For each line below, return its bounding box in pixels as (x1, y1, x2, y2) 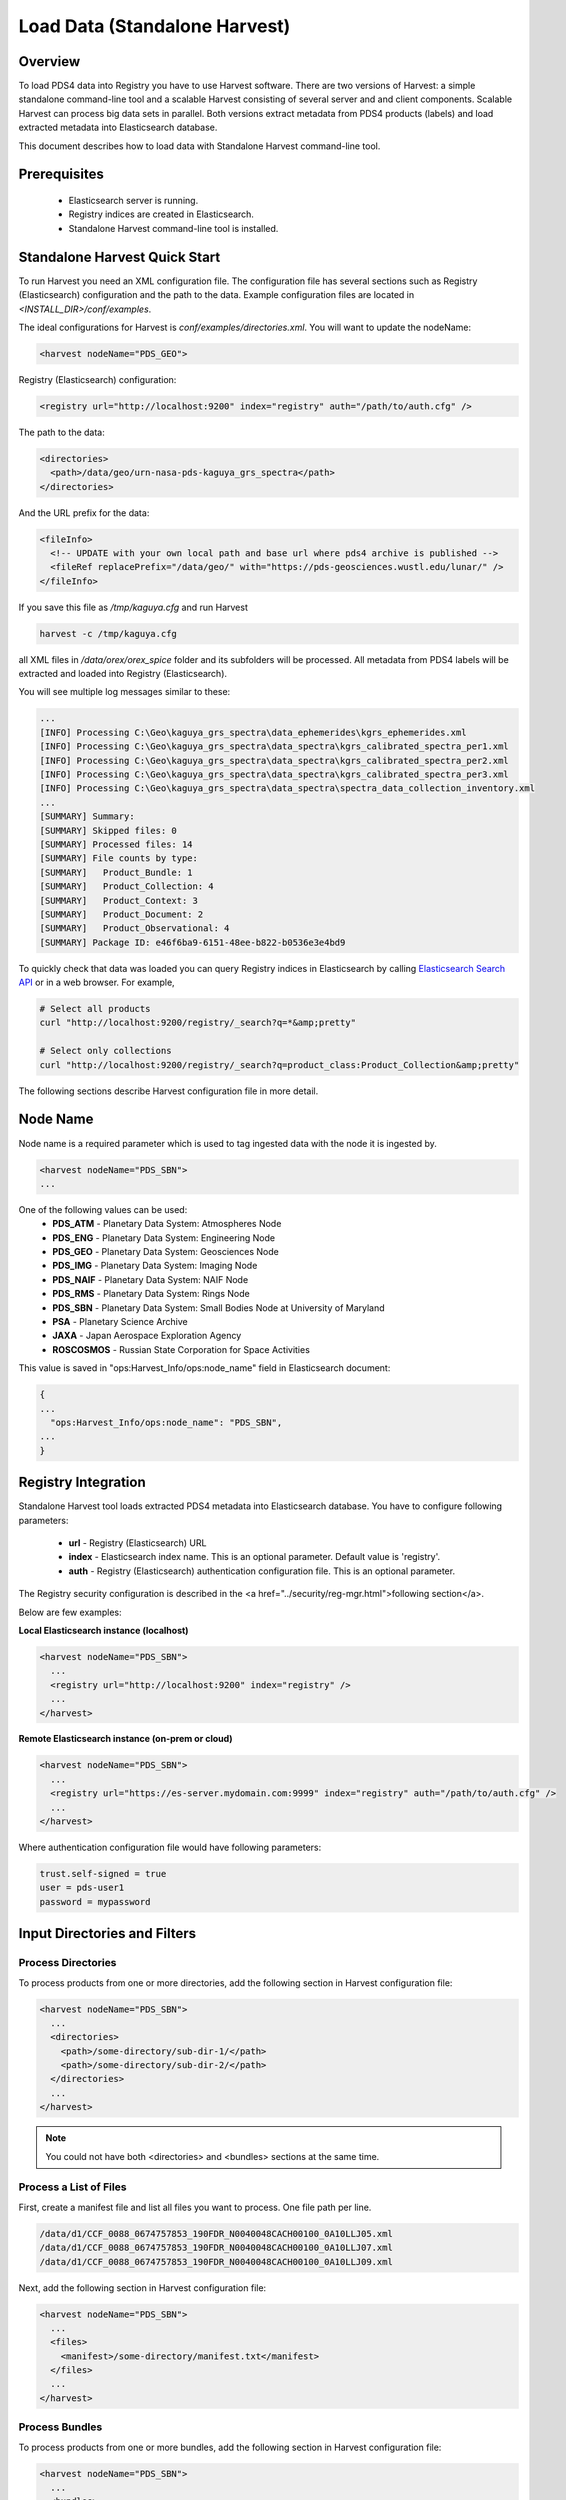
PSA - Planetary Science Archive (52, 1316, 189, 1327)
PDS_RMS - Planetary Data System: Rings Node (52, 1288, 250, 1300)
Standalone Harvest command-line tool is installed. (68, 222, 279, 234)
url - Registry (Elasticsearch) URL (68, 1537, 207, 1549)
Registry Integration (18, 1474, 146, 1491)
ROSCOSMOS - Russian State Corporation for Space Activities (52, 1343, 310, 1355)
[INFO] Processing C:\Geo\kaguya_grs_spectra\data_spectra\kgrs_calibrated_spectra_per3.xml (39, 769, 509, 780)
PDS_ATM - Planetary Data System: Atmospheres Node (52, 1218, 282, 1230)
